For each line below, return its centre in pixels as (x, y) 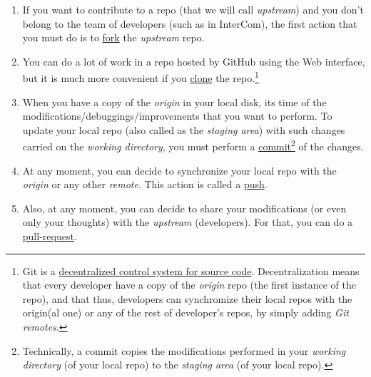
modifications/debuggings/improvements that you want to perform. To (177, 116)
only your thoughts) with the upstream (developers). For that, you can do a (188, 222)
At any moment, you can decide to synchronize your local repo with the (179, 170)
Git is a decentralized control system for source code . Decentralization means (191, 270)
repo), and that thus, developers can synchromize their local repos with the (187, 298)
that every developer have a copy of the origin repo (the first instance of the (189, 285)
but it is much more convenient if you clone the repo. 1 (141, 77)
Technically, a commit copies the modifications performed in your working (184, 350)
